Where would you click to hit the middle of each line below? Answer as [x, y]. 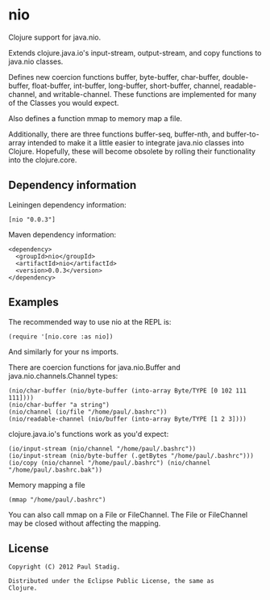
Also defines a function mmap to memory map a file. [96, 118]
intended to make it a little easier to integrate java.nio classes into [136, 142]
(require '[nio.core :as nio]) [61, 337]
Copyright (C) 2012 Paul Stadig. [64, 567]
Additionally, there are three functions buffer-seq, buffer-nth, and [116, 134]
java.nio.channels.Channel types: [63, 376]
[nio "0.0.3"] [32, 220]
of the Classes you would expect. [64, 103]
